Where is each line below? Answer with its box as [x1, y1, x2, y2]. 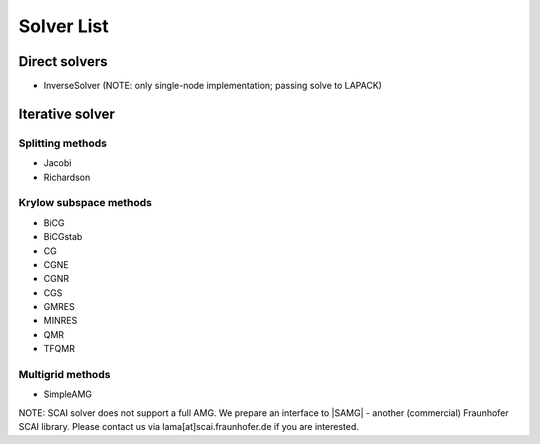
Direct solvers [18, 53, 109, 70]
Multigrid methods [18, 368, 111, 382]
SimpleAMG [43, 388, 93, 400]
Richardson [43, 171, 91, 183]
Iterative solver [18, 105, 115, 122]
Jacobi [43, 157, 72, 169]
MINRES [43, 315, 78, 327]
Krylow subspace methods [18, 196, 153, 210]
